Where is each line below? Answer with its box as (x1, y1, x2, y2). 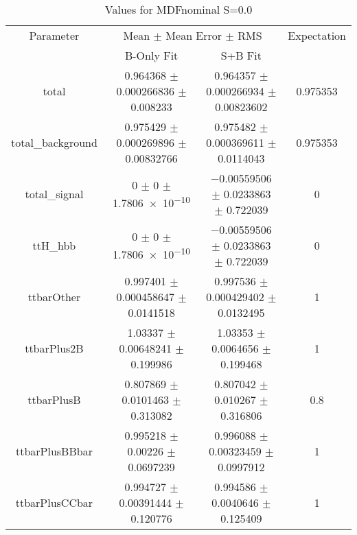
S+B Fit (220, 47, 262, 63)
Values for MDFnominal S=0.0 (104, 1, 253, 17)
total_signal (25, 186, 84, 202)
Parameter (29, 27, 80, 43)
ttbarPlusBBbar (15, 443, 93, 459)
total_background (11, 134, 97, 150)
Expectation (288, 27, 346, 43)
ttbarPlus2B (25, 340, 84, 356)
